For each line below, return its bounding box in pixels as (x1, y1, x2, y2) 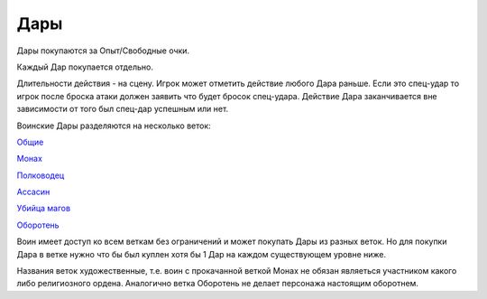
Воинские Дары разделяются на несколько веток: (16, 120, 211, 131)
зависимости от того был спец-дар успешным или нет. (16, 104, 229, 115)
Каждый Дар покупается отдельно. (16, 61, 153, 72)
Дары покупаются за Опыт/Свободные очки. (16, 45, 189, 56)
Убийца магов (16, 203, 71, 214)
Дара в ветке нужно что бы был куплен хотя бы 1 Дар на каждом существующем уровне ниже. (16, 248, 387, 259)
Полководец (16, 170, 65, 181)
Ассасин (16, 186, 51, 198)
